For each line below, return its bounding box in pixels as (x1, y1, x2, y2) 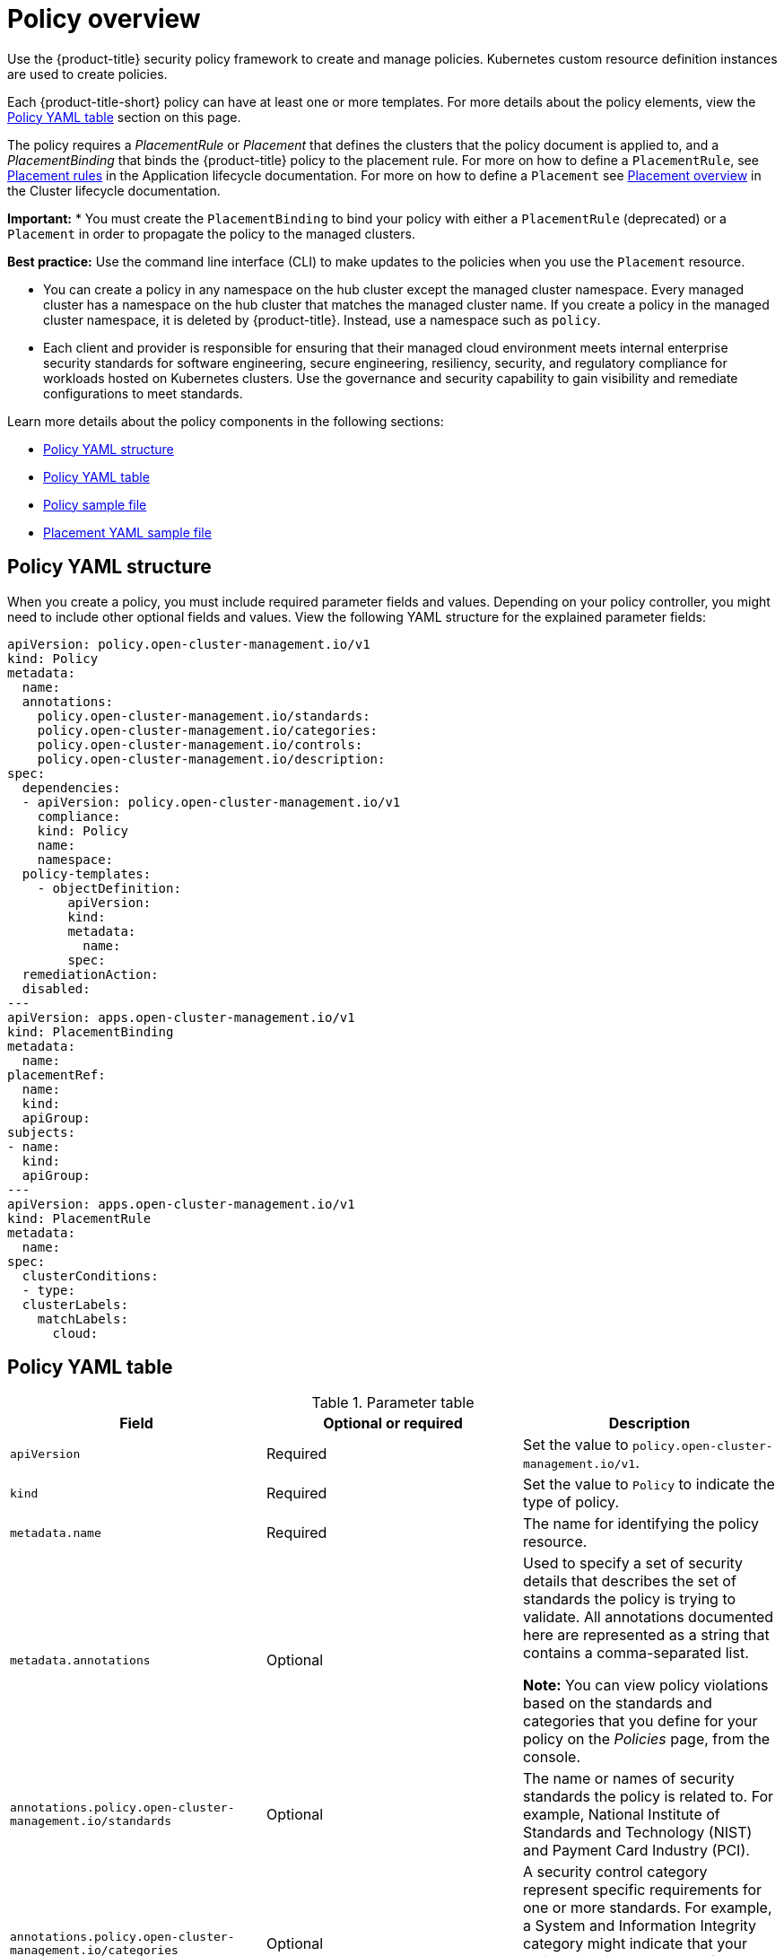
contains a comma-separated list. (522, 1644, 749, 1663)
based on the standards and (522, 1694, 712, 1713)
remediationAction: (22, 966, 159, 982)
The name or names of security (522, 1769, 735, 1788)
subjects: (7, 1124, 75, 1140)
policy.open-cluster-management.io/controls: (37, 737, 363, 752)
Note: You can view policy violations (522, 1676, 769, 1695)
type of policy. (522, 1493, 620, 1512)
